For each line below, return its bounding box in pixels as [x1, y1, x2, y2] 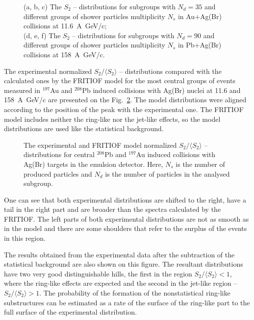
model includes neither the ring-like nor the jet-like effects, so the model [4, 114, 221, 124]
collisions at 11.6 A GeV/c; [24, 21, 107, 31]
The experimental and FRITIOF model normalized [24, 139, 177, 150]
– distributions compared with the [119, 66, 222, 76]
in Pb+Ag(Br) [178, 40, 222, 50]
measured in [4, 85, 41, 95]
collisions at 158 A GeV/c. [24, 49, 105, 59]
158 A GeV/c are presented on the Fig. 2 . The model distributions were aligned [4, 94, 247, 105]
